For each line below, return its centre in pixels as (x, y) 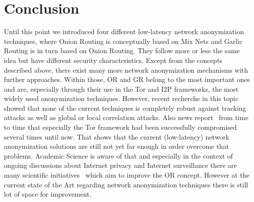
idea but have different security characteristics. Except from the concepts (113, 60)
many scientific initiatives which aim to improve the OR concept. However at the (127, 175)
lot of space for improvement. (48, 194)
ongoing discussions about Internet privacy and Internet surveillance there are (121, 165)
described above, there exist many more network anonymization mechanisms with (126, 70)
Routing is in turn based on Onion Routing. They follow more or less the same (122, 50)
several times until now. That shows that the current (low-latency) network (117, 136)
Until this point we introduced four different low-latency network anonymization (124, 31)
